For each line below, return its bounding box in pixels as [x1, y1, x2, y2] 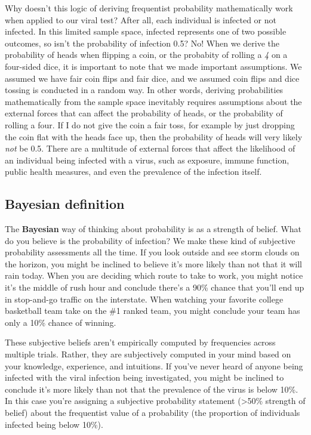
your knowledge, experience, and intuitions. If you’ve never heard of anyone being [5, 359, 303, 372]
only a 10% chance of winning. [5, 316, 116, 328]
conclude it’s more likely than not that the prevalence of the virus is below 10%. [5, 382, 298, 395]
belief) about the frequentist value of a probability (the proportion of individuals [5, 406, 300, 419]
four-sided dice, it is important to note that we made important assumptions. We [5, 60, 302, 72]
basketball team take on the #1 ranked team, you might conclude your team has [5, 304, 300, 317]
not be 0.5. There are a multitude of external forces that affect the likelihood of [5, 142, 295, 155]
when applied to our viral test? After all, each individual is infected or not [5, 13, 276, 26]
